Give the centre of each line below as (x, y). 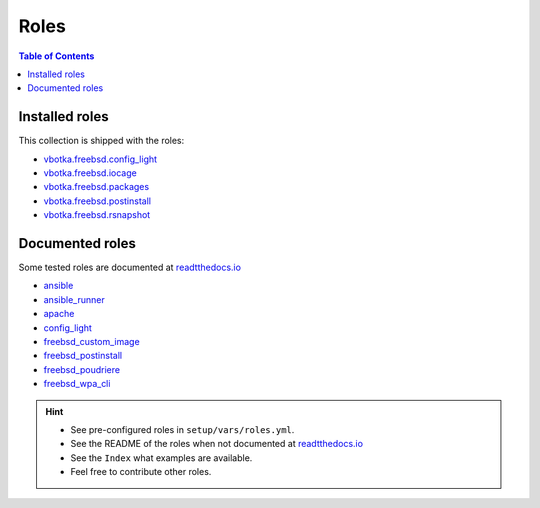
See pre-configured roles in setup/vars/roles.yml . (182, 429)
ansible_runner (74, 299)
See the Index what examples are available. (161, 457)
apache (59, 314)
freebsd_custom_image (91, 342)
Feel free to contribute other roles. (141, 472)
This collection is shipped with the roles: (101, 141)
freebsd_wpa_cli (77, 384)
